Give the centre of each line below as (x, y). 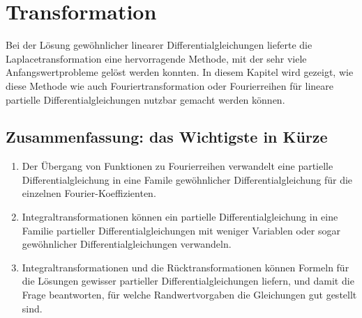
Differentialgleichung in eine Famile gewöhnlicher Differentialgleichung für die (187, 179)
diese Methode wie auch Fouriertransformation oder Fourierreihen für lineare (169, 85)
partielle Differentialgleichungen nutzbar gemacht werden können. (145, 99)
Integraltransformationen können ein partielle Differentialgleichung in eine (180, 217)
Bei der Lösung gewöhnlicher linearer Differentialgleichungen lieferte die (159, 45)
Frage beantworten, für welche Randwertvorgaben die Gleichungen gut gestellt (189, 295)
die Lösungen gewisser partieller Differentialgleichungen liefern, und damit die (188, 281)
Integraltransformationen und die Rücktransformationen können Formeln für (186, 267)
